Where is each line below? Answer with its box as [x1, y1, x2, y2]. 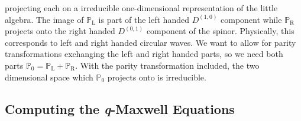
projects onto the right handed [5, 25, 115, 37]
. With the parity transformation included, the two [75, 59, 260, 71]
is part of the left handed [98, 13, 189, 25]
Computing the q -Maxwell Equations [5, 99, 235, 117]
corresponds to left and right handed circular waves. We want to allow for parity [5, 36, 296, 48]
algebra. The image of [5, 13, 84, 25]
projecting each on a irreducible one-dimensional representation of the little [5, 2, 278, 14]
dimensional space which [5, 70, 93, 83]
